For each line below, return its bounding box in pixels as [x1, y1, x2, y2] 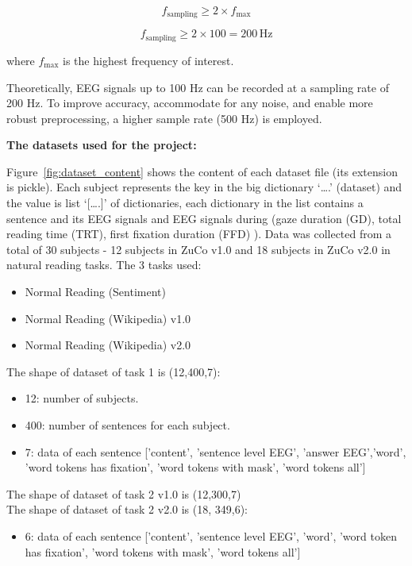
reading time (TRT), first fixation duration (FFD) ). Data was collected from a [6, 225, 392, 242]
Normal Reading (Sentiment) [25, 283, 166, 300]
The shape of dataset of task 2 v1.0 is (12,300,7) [6, 485, 241, 502]
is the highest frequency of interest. [63, 52, 234, 68]
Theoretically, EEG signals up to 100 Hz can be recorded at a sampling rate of [6, 79, 389, 95]
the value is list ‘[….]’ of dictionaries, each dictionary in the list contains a [6, 194, 364, 211]
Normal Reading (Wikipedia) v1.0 [25, 310, 191, 326]
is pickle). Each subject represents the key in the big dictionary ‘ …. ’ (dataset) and [6, 179, 402, 195]
